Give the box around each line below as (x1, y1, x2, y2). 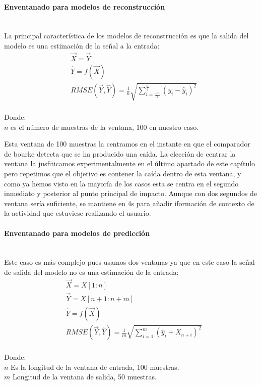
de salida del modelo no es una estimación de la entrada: (4, 266, 179, 277)
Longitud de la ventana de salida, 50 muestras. (12, 371, 157, 382)
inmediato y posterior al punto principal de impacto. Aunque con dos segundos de (4, 188, 257, 199)
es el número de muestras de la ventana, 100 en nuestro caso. (11, 121, 199, 132)
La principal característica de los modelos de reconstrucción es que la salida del (4, 30, 249, 41)
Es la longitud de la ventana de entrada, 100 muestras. (11, 361, 179, 372)
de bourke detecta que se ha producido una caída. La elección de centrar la (4, 148, 236, 159)
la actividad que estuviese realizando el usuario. (4, 208, 151, 218)
